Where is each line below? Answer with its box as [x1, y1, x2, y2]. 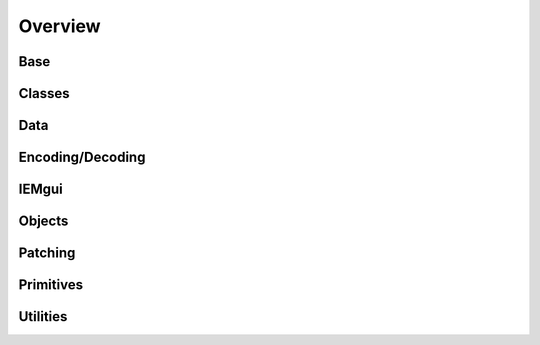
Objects [18, 213, 69, 230]
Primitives [18, 276, 84, 294]
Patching [18, 245, 76, 262]
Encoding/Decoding [18, 149, 146, 166]
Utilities [18, 308, 68, 325]
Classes [18, 85, 70, 102]
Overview [18, 15, 101, 37]
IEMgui [18, 181, 64, 198]
